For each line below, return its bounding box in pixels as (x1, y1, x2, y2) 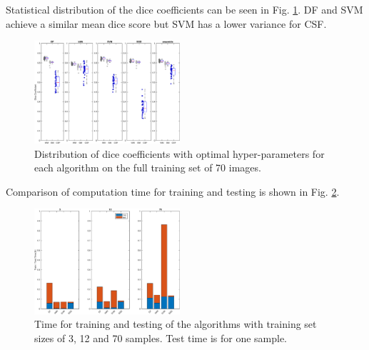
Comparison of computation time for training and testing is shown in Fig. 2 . (6, 184, 340, 199)
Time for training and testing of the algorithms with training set (34, 316, 317, 331)
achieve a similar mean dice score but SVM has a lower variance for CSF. (6, 16, 327, 31)
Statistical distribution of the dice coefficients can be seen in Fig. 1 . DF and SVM (6, 2, 363, 16)
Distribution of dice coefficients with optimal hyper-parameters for (34, 146, 325, 161)
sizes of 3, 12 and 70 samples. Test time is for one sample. (34, 330, 288, 345)
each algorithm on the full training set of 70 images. (34, 160, 261, 175)
